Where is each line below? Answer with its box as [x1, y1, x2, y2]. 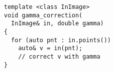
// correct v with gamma [18, 53, 101, 60]
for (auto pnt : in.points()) [11, 36, 111, 44]
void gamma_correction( [4, 11, 83, 19]
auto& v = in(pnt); [18, 45, 83, 52]
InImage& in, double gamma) [11, 20, 104, 27]
